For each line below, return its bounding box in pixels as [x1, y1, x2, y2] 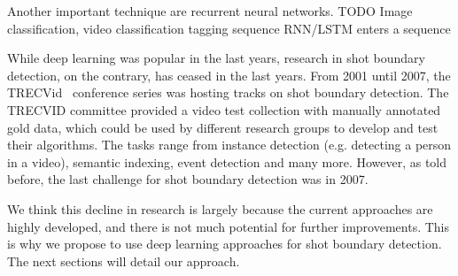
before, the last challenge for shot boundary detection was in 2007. [7, 170, 369, 188]
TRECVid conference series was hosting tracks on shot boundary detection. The [7, 83, 449, 102]
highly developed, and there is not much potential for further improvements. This [7, 217, 450, 235]
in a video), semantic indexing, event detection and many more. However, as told [7, 152, 447, 171]
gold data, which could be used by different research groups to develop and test [7, 118, 439, 136]
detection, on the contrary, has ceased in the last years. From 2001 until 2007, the [7, 65, 451, 84]
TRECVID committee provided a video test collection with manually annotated [7, 100, 441, 119]
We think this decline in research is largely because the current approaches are [7, 199, 433, 218]
